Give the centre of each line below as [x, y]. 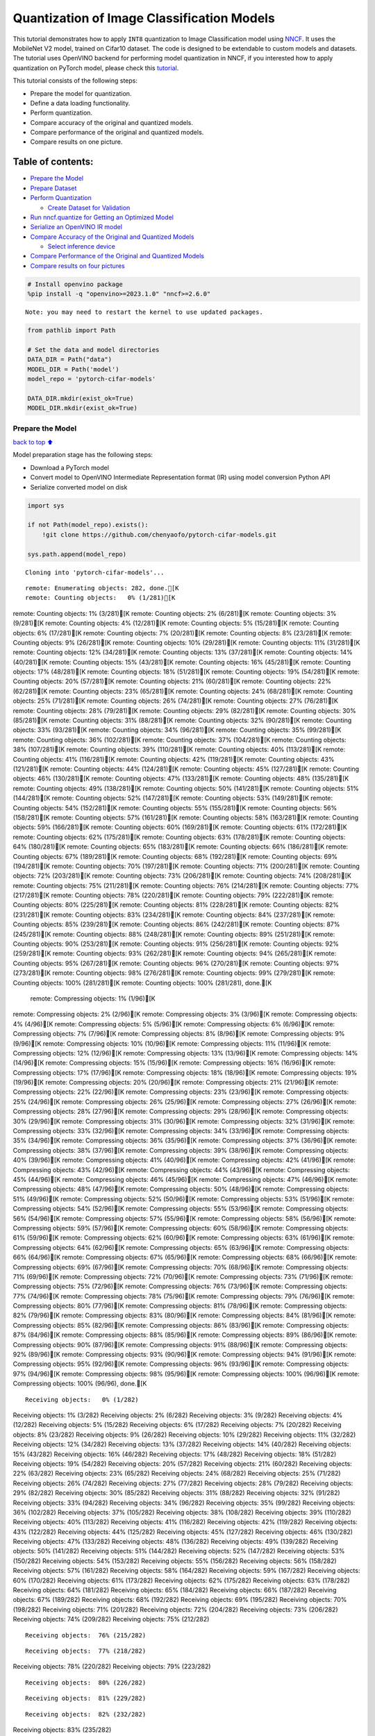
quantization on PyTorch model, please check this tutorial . [96, 68]
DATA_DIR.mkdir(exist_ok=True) [81, 398]
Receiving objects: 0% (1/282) [82, 1400]
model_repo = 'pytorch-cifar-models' [92, 379]
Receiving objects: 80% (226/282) [86, 1683]
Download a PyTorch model [69, 467]
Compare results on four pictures [77, 266]
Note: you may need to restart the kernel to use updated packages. [144, 312]
